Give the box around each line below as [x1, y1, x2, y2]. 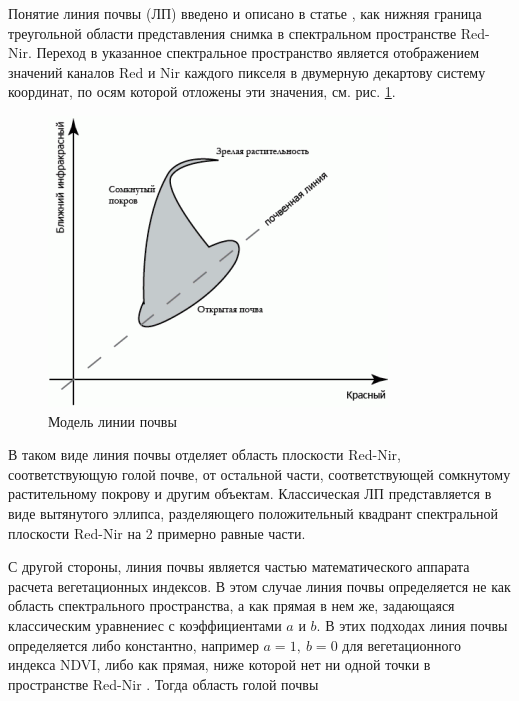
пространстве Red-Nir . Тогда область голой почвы [8, 673, 319, 694]
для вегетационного [342, 634, 461, 655]
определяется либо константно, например [8, 634, 259, 655]
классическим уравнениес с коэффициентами [8, 614, 282, 635]
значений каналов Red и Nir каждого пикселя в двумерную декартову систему [8, 61, 486, 82]
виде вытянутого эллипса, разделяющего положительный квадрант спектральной [8, 502, 499, 523]
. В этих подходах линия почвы [316, 614, 508, 635]
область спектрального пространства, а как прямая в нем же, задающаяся [8, 595, 455, 616]
